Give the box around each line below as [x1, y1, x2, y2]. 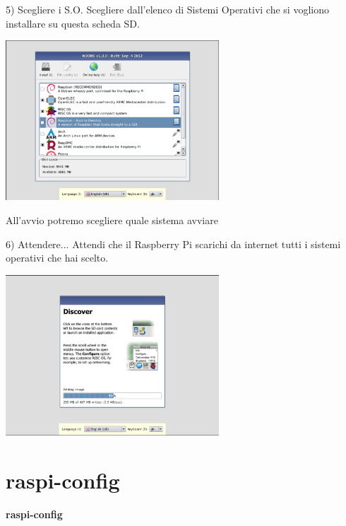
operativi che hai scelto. [6, 250, 109, 265]
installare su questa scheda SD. [6, 16, 140, 30]
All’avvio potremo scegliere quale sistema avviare [6, 212, 218, 227]
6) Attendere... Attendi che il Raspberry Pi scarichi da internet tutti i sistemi [6, 236, 341, 251]
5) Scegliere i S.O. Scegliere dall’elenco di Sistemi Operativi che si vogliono [6, 2, 329, 16]
